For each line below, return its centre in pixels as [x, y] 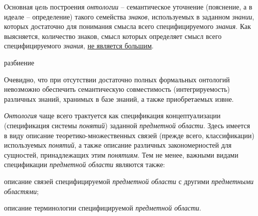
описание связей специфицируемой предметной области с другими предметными [129, 181]
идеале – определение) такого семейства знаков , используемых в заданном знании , [129, 16]
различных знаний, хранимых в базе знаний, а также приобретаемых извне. [119, 99]
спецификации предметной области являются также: [85, 164]
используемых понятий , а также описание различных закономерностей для [118, 145]
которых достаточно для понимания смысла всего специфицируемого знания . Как [128, 26]
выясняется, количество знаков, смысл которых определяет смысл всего [113, 36]
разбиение [19, 62]
